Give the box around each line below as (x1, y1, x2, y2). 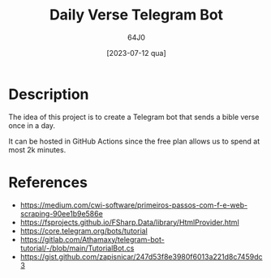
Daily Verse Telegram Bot (49, 6, 224, 24)
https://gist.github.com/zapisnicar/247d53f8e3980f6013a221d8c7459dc (19, 251, 263, 261)
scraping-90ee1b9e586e (19, 208, 103, 218)
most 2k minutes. (8, 144, 67, 155)
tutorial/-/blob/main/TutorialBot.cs (19, 243, 135, 253)
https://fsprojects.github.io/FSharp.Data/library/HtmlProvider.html (19, 217, 239, 227)
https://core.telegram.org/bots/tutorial (19, 225, 148, 236)
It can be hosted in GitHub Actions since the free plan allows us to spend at (8, 136, 260, 146)
